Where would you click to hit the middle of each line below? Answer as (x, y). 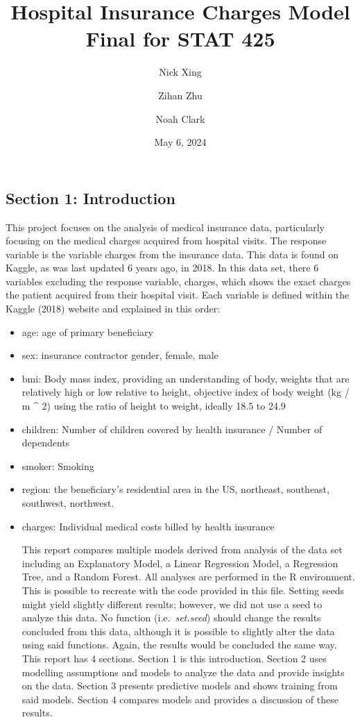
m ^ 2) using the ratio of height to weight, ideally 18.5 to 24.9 (154, 406)
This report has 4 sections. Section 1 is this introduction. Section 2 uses (174, 658)
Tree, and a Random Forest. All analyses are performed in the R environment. (188, 577)
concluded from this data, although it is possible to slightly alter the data (178, 631)
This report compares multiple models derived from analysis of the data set (182, 549)
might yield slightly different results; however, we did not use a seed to (172, 604)
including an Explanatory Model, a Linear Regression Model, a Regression (180, 563)
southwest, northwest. (68, 503)
